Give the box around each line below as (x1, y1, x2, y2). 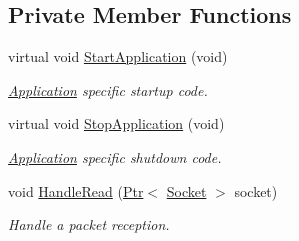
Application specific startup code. (8, 79, 208, 100)
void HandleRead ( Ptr (8, 180, 144, 201)
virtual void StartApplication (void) (8, 46, 228, 67)
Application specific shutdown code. (8, 146, 222, 167)
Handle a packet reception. (8, 214, 170, 235)
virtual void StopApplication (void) (8, 113, 225, 134)
